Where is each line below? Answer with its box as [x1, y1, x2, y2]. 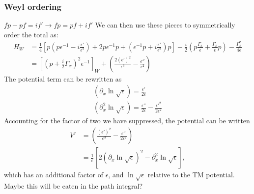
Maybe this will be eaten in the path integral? [4, 180, 143, 191]
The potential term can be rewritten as [4, 73, 122, 83]
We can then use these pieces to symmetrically [95, 20, 235, 30]
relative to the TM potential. [147, 169, 235, 180]
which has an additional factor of [4, 169, 103, 180]
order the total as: [4, 29, 58, 39]
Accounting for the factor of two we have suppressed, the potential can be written [4, 115, 250, 126]
